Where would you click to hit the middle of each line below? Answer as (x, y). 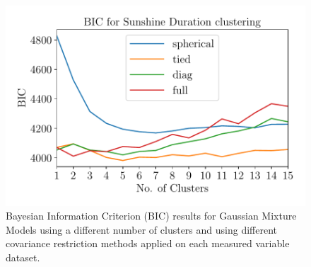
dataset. (23, 257)
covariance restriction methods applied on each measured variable (148, 243)
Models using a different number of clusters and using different (141, 229)
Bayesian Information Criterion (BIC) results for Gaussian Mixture (151, 216)
